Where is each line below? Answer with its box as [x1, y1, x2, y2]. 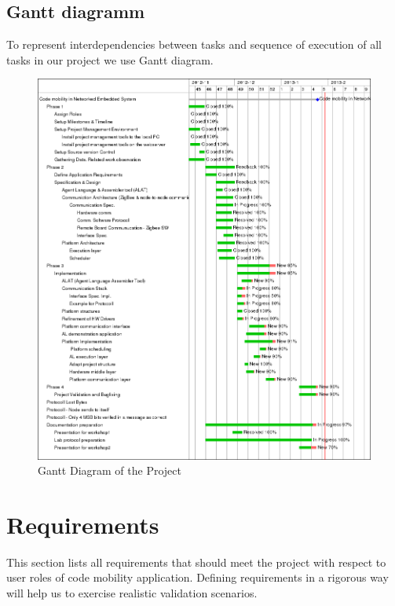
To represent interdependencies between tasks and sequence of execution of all [6, 36, 382, 53]
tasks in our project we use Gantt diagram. [6, 51, 214, 68]
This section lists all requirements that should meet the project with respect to [6, 553, 386, 570]
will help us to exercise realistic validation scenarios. [6, 585, 258, 601]
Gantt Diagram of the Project [38, 462, 181, 479]
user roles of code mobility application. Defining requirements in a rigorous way [6, 569, 389, 586]
